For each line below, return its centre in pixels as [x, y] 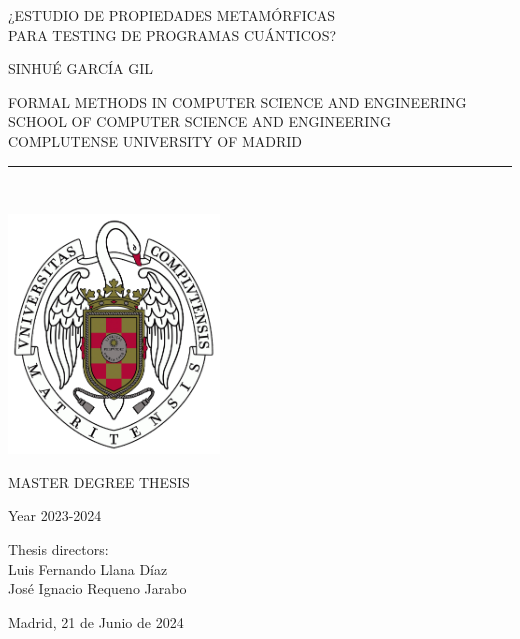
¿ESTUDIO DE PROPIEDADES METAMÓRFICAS [172, 15]
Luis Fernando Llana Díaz [88, 568]
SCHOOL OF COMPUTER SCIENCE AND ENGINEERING [199, 121]
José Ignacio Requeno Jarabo [97, 588]
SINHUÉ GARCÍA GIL [81, 68]
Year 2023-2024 [55, 515]
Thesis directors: [58, 548]
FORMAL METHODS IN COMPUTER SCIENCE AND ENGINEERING [237, 101]
